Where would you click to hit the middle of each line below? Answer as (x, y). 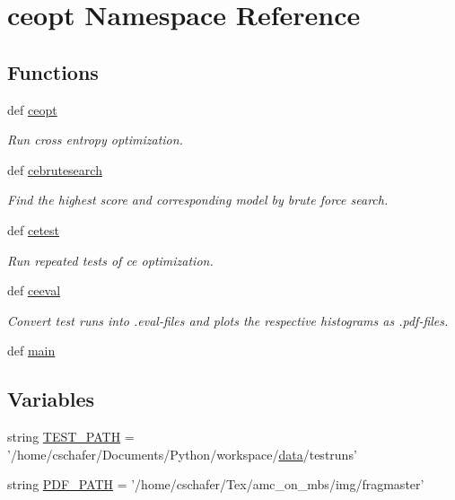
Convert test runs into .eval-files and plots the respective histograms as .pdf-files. (228, 320)
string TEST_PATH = (71, 437)
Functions (53, 71)
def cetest (34, 229)
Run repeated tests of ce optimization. (110, 260)
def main (31, 351)
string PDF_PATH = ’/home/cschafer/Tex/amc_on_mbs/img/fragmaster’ (216, 484)
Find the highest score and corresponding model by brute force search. (198, 200)
